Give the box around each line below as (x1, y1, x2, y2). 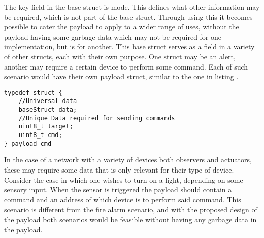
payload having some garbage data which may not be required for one (4, 31, 222, 42)
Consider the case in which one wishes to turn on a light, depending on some (4, 174, 243, 185)
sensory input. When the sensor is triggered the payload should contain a (4, 184, 232, 195)
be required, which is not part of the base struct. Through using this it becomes (4, 11, 253, 22)
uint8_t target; (18, 123, 74, 130)
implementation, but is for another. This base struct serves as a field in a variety (4, 41, 255, 52)
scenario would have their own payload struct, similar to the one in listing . (4, 71, 239, 82)
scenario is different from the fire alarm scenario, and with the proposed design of (4, 204, 257, 215)
